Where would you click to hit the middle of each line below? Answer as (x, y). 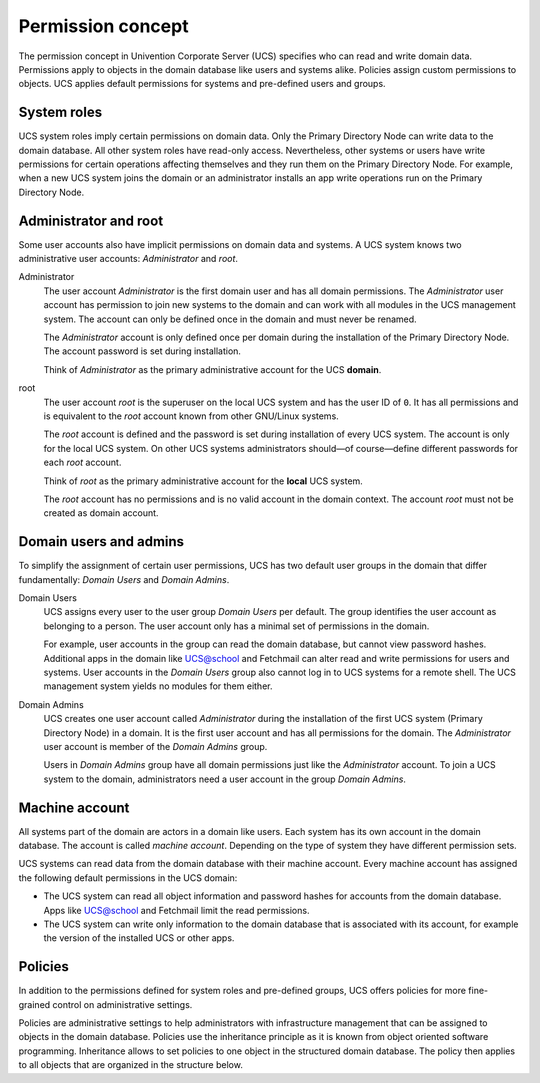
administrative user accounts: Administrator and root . (128, 259)
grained (34, 1004)
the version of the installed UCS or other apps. (139, 938)
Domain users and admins (101, 541)
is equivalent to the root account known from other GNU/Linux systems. (191, 416)
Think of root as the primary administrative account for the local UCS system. (203, 481)
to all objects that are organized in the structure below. (131, 1065)
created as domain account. (101, 513)
